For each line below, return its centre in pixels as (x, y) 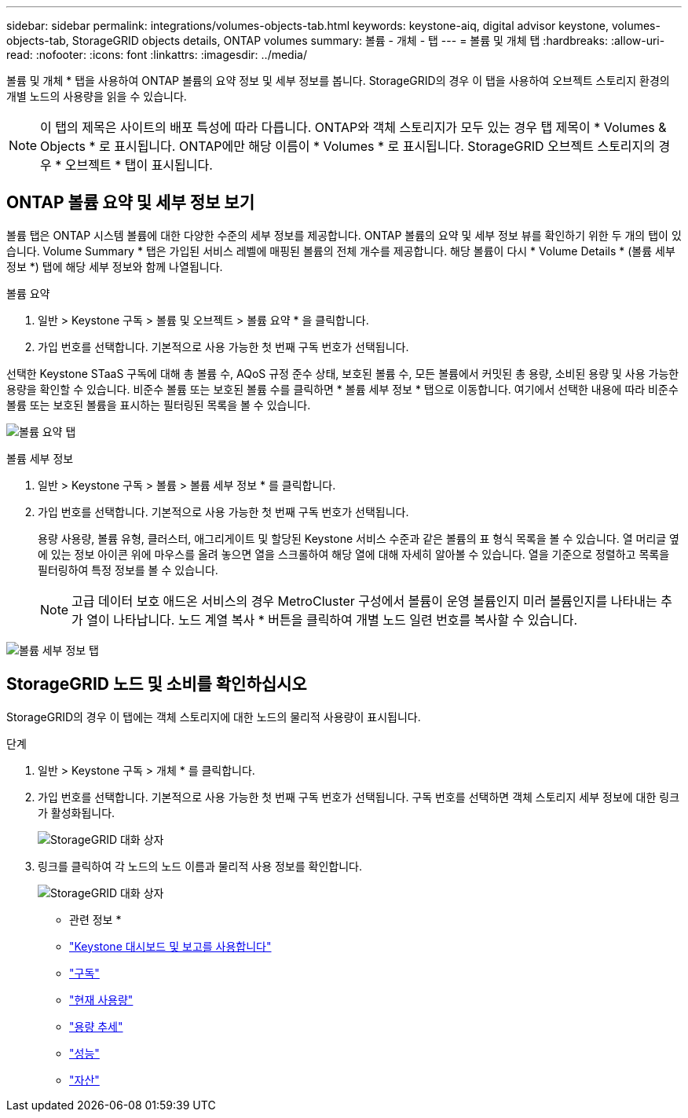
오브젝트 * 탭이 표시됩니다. (139, 165)
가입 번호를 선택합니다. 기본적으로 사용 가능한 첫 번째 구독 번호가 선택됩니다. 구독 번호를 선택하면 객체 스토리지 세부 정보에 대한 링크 (359, 797)
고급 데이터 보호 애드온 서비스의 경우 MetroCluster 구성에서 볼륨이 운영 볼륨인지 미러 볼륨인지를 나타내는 (364, 601)
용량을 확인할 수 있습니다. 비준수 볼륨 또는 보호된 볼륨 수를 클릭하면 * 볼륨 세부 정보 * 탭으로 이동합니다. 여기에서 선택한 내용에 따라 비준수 (342, 389)
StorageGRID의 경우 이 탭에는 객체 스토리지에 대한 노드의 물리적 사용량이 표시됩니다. (214, 717)
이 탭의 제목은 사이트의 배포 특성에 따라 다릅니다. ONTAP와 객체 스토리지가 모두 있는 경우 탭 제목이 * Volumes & (353, 127)
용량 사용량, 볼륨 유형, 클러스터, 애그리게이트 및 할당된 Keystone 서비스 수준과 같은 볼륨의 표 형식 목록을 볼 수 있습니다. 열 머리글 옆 (359, 538)
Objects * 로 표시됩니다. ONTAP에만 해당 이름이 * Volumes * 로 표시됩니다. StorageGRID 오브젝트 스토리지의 (348, 146)
